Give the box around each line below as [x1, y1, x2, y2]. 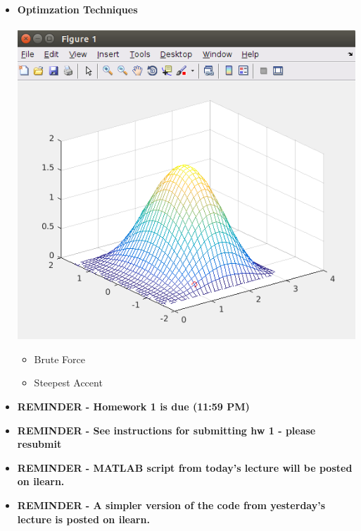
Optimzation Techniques [17, 2, 138, 16]
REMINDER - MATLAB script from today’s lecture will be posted [17, 460, 353, 475]
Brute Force [34, 351, 86, 366]
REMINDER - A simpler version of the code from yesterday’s [17, 498, 326, 512]
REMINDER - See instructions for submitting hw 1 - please [17, 422, 316, 437]
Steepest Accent [34, 375, 103, 390]
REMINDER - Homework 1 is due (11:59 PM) [17, 399, 250, 414]
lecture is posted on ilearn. [17, 511, 150, 526]
